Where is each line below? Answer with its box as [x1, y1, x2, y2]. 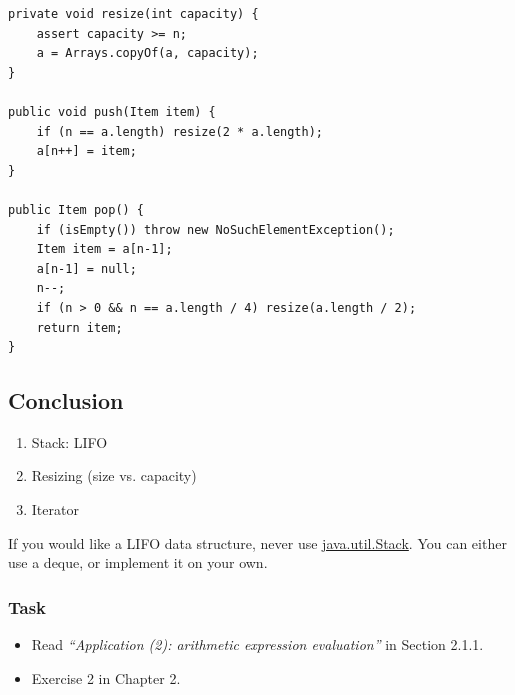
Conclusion [8, 385, 124, 416]
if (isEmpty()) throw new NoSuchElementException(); [36, 222, 395, 237]
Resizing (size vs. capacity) [31, 465, 197, 486]
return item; [36, 320, 123, 335]
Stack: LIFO [31, 431, 108, 452]
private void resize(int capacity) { [8, 7, 259, 21]
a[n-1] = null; [36, 261, 137, 276]
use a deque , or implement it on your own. [8, 552, 268, 573]
